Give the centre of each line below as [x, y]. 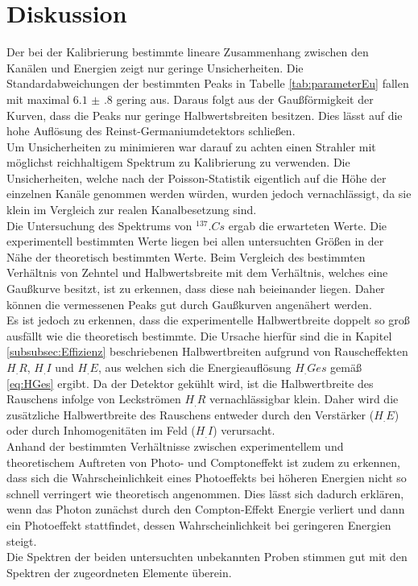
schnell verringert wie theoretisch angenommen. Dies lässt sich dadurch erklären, [205, 493]
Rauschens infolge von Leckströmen [94, 399]
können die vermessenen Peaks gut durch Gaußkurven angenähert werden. [189, 304]
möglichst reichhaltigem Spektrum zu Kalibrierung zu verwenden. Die [178, 162]
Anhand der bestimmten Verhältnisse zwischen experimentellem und [175, 446]
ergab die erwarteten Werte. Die [307, 225]
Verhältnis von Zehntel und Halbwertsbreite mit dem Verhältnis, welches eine [197, 272]
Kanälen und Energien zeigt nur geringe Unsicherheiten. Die [155, 67]
